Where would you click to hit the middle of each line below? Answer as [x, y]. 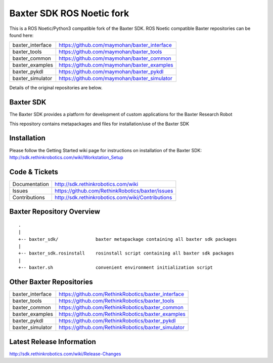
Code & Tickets [34, 172]
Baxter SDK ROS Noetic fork [69, 13]
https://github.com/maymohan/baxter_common [115, 58]
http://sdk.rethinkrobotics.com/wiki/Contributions [113, 197]
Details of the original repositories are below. [56, 88]
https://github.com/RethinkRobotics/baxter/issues [114, 191]
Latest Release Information [53, 341]
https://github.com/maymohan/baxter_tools [110, 52]
